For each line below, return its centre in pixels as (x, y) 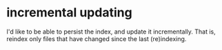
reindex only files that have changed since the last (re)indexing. (97, 38)
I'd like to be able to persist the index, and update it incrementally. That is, (111, 32)
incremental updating (69, 13)
